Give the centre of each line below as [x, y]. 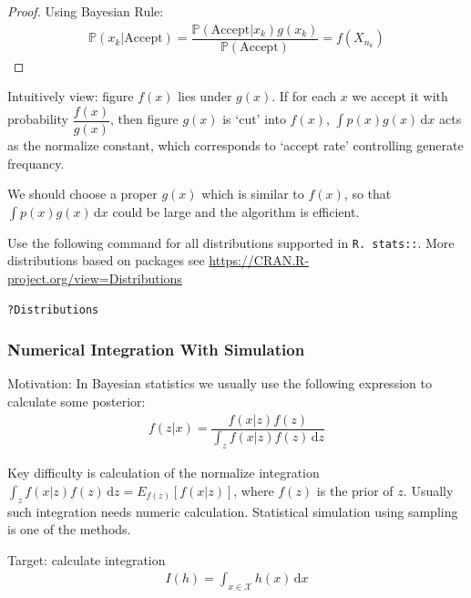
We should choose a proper [82, 194]
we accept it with [400, 96]
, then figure [144, 119]
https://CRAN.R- [259, 260]
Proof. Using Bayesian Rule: [86, 11]
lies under [205, 96]
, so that [368, 194]
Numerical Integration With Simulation [156, 350]
